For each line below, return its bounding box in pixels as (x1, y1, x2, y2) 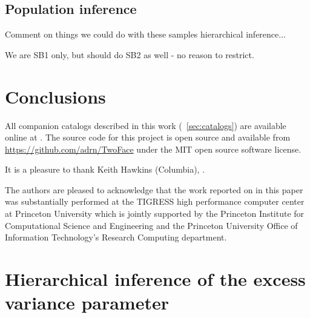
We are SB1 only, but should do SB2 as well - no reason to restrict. (5, 48, 254, 61)
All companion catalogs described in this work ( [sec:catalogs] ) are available (5, 119, 286, 131)
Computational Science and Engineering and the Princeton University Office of (5, 219, 298, 231)
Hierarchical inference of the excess (5, 267, 306, 291)
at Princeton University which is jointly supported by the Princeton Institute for (5, 207, 305, 220)
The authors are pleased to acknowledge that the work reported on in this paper (5, 183, 303, 196)
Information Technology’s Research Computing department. (5, 231, 227, 243)
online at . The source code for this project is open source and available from (5, 131, 291, 144)
